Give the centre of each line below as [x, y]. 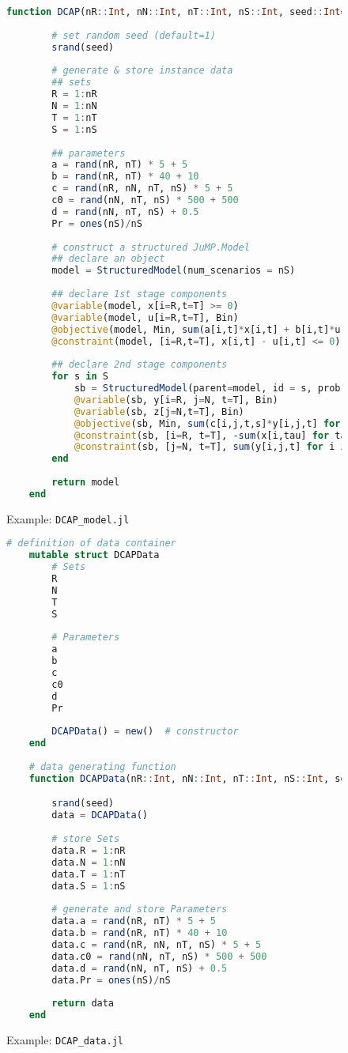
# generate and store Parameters [140, 910]
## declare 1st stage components [140, 294]
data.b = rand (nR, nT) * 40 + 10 [140, 933]
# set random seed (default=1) [134, 35]
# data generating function [102, 767]
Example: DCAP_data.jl [65, 1040]
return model [86, 482]
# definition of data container [91, 543]
